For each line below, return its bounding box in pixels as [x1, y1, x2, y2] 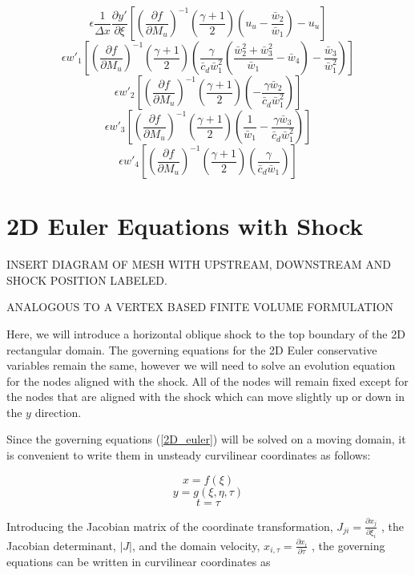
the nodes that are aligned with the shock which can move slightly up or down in [6, 388, 405, 405]
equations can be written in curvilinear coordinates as [6, 553, 271, 570]
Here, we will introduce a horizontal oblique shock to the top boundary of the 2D [6, 325, 405, 342]
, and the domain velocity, [131, 537, 260, 553]
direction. [34, 403, 82, 420]
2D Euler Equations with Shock [6, 209, 364, 242]
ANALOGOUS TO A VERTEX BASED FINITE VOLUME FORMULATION [6, 298, 394, 315]
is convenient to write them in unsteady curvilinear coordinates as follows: [6, 447, 371, 464]
